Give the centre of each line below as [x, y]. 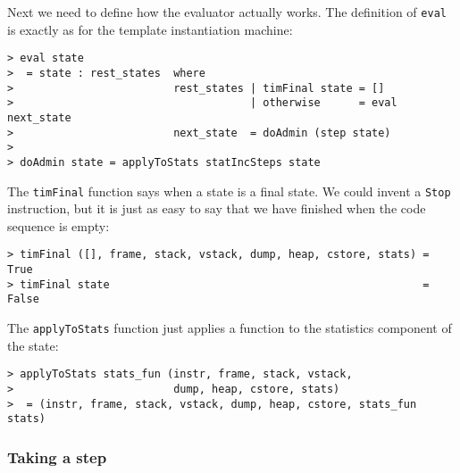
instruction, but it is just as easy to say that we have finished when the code [217, 208]
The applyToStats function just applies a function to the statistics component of [230, 327]
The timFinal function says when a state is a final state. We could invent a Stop [229, 191]
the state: [33, 345]
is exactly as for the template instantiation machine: [150, 29]
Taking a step [57, 456]
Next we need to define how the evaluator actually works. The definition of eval [227, 12]
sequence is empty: [59, 225]
